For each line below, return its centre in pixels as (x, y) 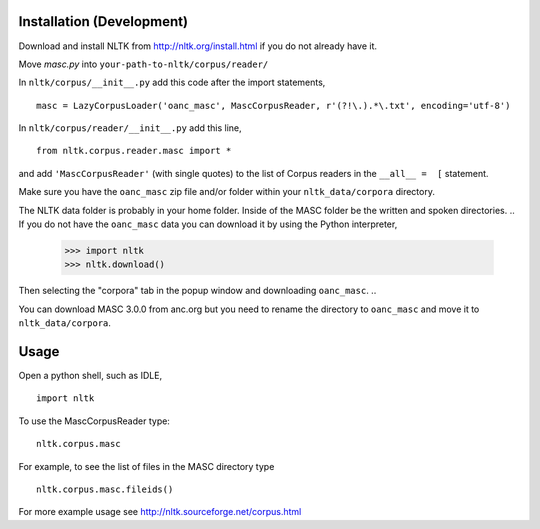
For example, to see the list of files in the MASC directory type (146, 466)
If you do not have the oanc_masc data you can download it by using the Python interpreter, (208, 224)
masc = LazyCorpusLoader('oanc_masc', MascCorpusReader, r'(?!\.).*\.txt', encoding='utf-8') (273, 105)
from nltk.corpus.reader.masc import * (134, 151)
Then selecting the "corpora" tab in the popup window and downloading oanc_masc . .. (197, 291)
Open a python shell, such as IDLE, (90, 376)
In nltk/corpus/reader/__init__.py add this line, (130, 128)
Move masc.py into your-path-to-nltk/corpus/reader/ (143, 64)
